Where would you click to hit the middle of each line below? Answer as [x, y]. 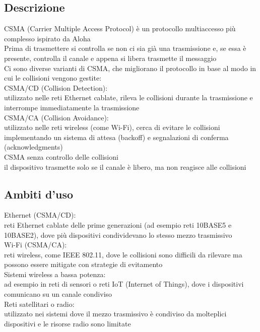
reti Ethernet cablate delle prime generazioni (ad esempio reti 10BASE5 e [118, 224]
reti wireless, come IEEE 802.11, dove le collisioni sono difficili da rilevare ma [123, 254]
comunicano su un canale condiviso [58, 294]
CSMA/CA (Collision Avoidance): [56, 117]
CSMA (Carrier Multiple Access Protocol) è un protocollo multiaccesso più [120, 28]
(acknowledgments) [34, 147]
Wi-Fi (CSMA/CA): [36, 245]
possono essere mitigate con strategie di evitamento [83, 264]
